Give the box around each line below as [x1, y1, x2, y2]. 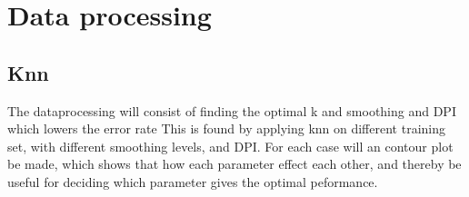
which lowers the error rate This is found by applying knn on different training [7, 119, 445, 138]
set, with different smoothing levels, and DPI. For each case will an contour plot [7, 136, 454, 155]
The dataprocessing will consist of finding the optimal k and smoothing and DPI [7, 101, 456, 120]
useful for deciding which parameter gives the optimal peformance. [7, 172, 378, 191]
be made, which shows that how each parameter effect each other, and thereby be [7, 154, 462, 173]
